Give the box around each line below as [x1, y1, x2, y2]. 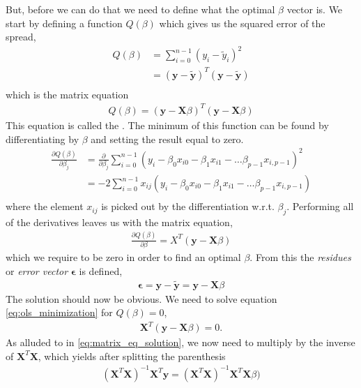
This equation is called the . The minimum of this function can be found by [6, 118, 329, 132]
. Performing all [286, 199, 354, 214]
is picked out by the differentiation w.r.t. [101, 199, 275, 214]
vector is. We [286, 2, 343, 16]
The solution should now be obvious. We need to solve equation [6, 291, 277, 306]
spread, [6, 29, 36, 44]
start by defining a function [6, 15, 123, 30]
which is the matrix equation [6, 87, 129, 101]
